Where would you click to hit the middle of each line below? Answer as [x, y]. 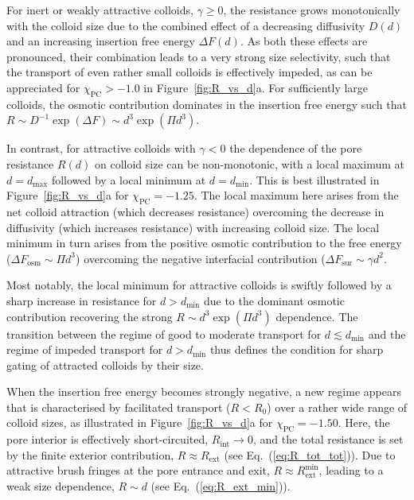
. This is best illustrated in [314, 179]
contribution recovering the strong [90, 316]
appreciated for [43, 87]
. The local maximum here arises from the [296, 195]
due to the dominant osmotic [274, 300]
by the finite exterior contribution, [90, 454]
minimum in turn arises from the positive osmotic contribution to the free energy [204, 243]
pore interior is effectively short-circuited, [107, 439]
